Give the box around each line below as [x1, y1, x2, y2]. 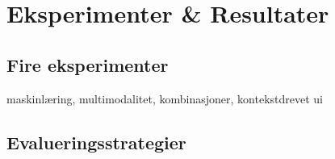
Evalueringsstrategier [6, 129, 186, 154]
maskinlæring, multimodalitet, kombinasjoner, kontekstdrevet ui [6, 90, 323, 107]
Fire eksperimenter [6, 52, 169, 77]
